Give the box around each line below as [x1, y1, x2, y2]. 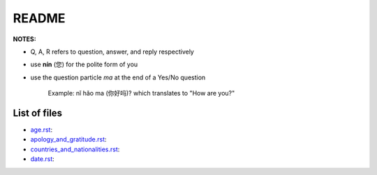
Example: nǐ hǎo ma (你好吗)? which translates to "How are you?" [47, 89, 235, 98]
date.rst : [30, 155, 55, 163]
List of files [13, 107, 63, 119]
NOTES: [13, 35, 36, 43]
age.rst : [30, 125, 52, 134]
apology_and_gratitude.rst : [30, 135, 108, 144]
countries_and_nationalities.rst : [30, 145, 120, 153]
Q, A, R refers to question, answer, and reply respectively [30, 47, 195, 56]
